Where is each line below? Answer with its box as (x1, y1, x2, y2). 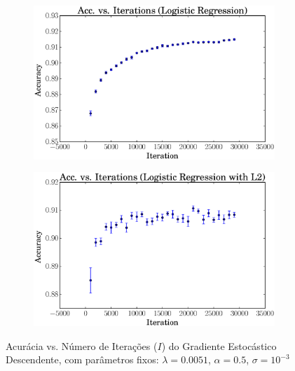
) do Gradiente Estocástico (161, 338, 277, 353)
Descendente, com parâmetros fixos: (6, 352, 159, 367)
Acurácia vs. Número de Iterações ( (6, 338, 158, 353)
